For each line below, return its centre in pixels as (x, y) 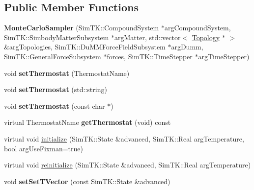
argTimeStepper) (224, 56)
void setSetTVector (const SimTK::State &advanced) (87, 181)
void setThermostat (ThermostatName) (67, 73)
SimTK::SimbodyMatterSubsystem (56, 37)
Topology (206, 37)
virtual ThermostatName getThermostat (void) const (87, 122)
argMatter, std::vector (148, 37)
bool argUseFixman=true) (43, 148)
